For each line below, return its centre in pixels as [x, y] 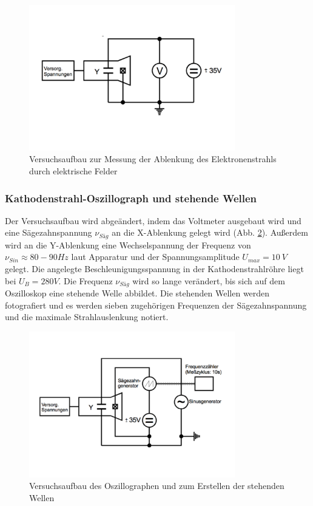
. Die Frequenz [86, 280]
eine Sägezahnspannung [49, 232]
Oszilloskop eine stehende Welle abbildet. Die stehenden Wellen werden [137, 293]
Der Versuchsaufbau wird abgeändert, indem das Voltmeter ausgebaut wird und [153, 220]
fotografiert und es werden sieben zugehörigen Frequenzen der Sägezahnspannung [156, 305]
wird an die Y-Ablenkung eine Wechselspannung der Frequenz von [128, 244]
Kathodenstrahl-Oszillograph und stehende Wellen [131, 198]
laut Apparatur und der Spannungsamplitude [155, 257]
